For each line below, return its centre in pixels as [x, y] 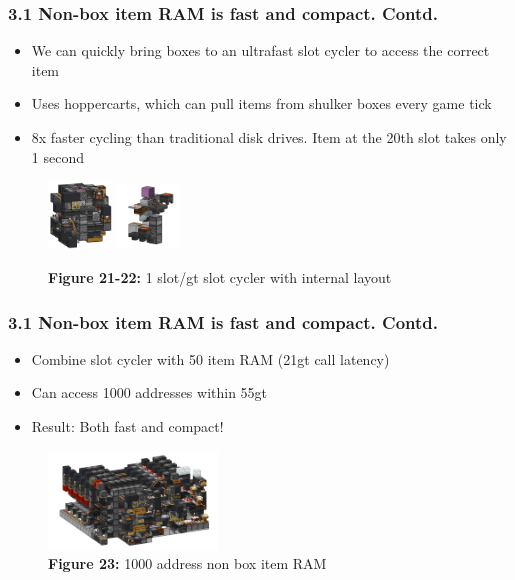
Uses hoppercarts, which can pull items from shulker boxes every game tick [261, 103]
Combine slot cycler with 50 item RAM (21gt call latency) [210, 358]
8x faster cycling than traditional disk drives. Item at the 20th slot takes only [269, 137]
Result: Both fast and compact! [127, 426]
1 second [57, 156]
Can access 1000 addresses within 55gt [149, 392]
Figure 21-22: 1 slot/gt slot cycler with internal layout [220, 277]
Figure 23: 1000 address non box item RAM [187, 563]
